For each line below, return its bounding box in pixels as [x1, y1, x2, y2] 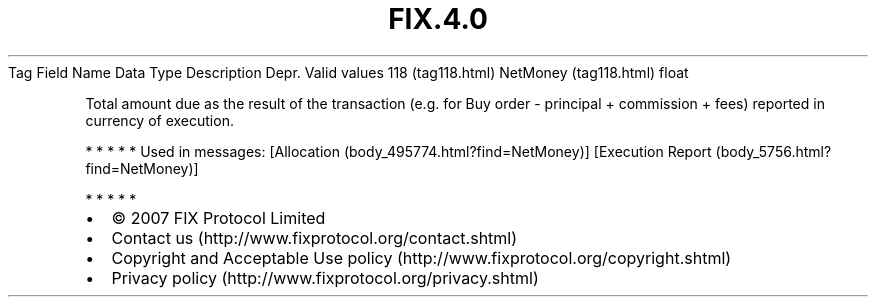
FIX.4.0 [388, 2, 488, 36]
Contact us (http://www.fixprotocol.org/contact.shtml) [111, 227, 518, 248]
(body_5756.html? [715, 142, 832, 160]
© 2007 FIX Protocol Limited [111, 207, 326, 228]
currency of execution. [85, 111, 234, 129]
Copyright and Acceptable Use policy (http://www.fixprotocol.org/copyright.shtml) [111, 247, 732, 268]
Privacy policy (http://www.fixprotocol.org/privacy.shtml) [111, 267, 539, 288]
